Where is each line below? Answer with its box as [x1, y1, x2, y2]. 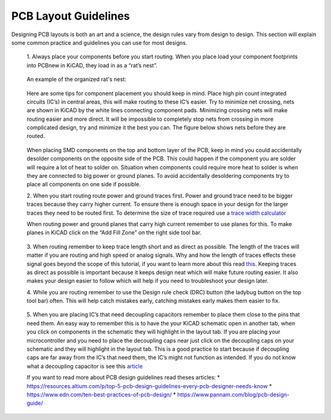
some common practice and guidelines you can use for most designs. [11, 39, 188, 46]
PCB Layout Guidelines [11, 9, 130, 23]
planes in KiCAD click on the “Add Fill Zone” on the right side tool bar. [26, 229, 202, 236]
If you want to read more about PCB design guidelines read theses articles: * [26, 374, 221, 381]
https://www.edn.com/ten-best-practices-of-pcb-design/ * [26, 391, 177, 398]
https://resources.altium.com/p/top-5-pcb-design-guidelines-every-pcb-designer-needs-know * [26, 382, 272, 389]
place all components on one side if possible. [26, 181, 141, 188]
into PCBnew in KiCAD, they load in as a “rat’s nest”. [26, 61, 158, 69]
